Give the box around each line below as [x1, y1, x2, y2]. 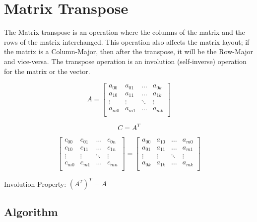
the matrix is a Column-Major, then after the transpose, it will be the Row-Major [4, 46, 253, 57]
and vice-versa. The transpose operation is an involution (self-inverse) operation [4, 56, 247, 66]
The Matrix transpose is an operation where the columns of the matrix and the [4, 27, 245, 37]
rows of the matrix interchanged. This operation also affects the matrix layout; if [4, 36, 250, 47]
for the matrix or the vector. [4, 66, 90, 76]
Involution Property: [4, 178, 66, 189]
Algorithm [4, 204, 58, 219]
